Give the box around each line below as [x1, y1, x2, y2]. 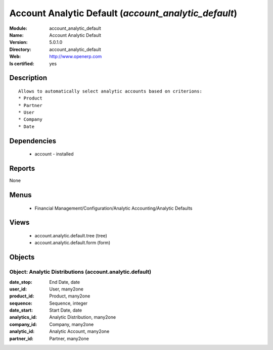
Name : [9, 32, 24, 38]
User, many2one [49, 286, 83, 292]
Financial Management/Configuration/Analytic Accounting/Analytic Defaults [34, 205, 193, 211]
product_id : [9, 293, 34, 299]
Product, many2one [49, 293, 90, 299]
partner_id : [9, 335, 34, 341]
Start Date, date [49, 307, 82, 313]
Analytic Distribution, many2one [49, 314, 116, 320]
